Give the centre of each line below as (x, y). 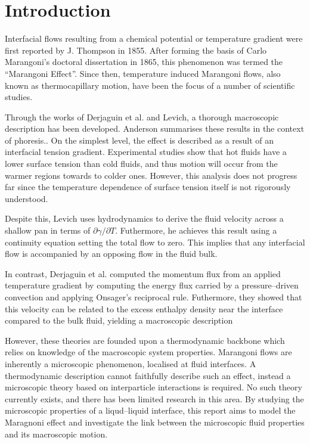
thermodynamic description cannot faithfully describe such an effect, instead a (148, 375)
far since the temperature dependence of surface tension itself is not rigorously (148, 187)
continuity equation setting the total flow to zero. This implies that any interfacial (155, 242)
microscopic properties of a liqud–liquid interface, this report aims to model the (150, 410)
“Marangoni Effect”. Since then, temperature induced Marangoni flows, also (143, 73)
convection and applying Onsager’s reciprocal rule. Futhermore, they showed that (154, 297)
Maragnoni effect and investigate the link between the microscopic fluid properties (155, 422)
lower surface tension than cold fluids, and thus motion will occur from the (141, 164)
